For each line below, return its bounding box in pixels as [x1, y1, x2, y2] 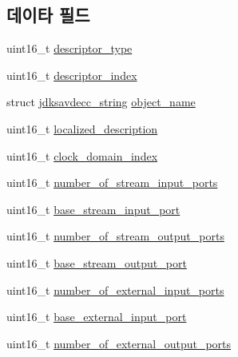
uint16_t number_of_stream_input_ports [6, 174, 218, 191]
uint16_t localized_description [6, 120, 158, 137]
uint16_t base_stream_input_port [6, 200, 180, 217]
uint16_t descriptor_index [6, 66, 137, 83]
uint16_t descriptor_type [6, 40, 133, 57]
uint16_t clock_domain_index [6, 147, 158, 164]
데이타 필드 [6, 2, 90, 27]
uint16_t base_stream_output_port [6, 254, 187, 271]
